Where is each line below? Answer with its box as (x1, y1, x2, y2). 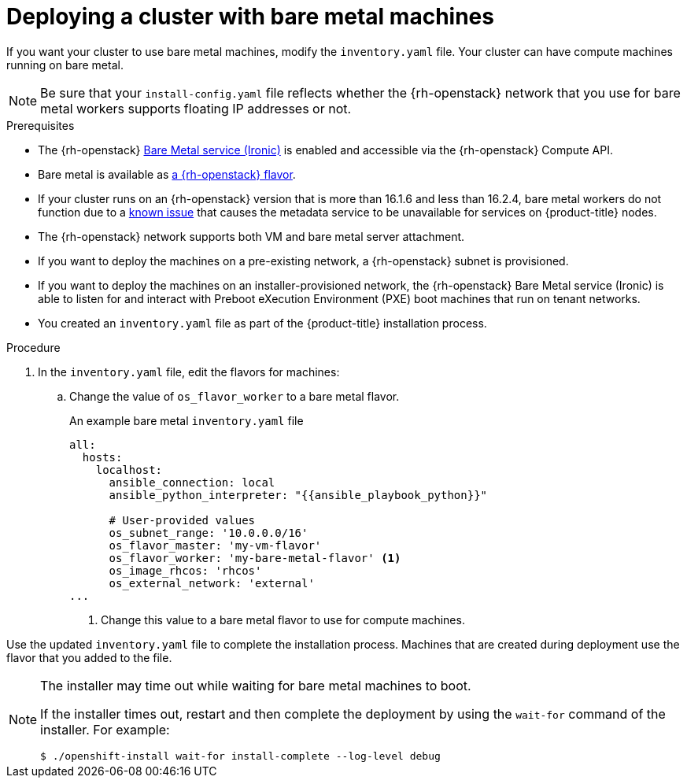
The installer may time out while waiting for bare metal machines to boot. (40, 677, 471, 693)
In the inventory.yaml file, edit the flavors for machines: (38, 364, 340, 379)
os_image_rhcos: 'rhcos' (109, 564, 262, 577)
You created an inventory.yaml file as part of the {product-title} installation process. (38, 316, 487, 330)
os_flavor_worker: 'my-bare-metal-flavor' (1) (109, 551, 401, 564)
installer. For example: (40, 721, 170, 738)
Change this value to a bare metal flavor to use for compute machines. (101, 612, 465, 627)
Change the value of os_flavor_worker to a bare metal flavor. (69, 389, 400, 403)
